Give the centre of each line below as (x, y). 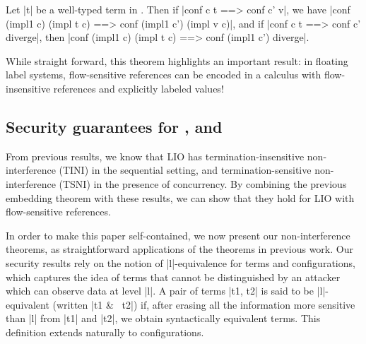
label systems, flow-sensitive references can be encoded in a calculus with (164, 75)
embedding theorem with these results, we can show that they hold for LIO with (180, 197)
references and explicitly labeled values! (138, 88)
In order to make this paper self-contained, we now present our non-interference (178, 235)
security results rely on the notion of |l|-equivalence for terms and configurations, (181, 262)
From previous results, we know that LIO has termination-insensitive (155, 156)
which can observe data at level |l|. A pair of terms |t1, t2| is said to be (160, 291)
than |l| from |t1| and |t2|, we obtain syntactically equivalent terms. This (163, 318)
